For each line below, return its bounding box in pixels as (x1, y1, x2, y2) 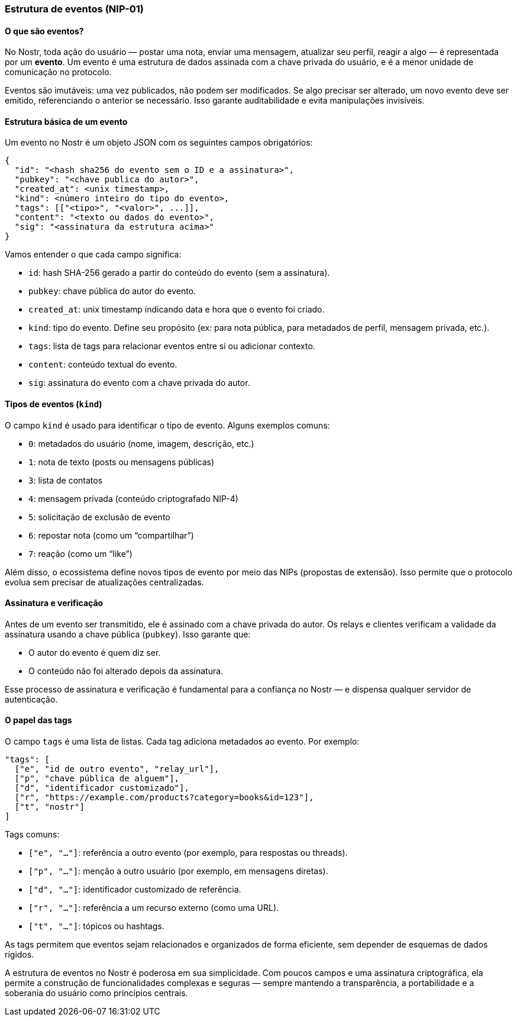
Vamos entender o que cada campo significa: (5, 249, 182, 260)
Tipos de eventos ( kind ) (5, 399, 102, 410)
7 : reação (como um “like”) (28, 548, 133, 559)
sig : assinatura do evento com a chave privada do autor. (28, 378, 250, 388)
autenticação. (5, 694, 58, 704)
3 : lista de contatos (28, 475, 103, 485)
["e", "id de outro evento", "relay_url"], (14, 764, 219, 774)
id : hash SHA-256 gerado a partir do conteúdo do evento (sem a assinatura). (28, 268, 330, 278)
